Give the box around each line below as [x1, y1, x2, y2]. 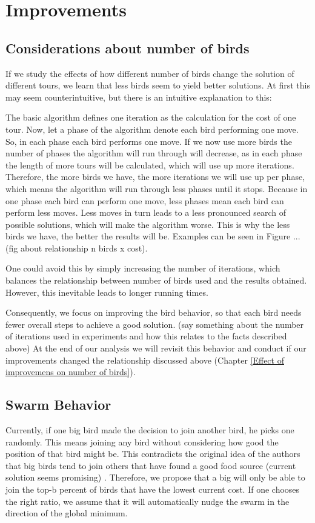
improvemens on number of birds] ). [5, 365, 136, 378]
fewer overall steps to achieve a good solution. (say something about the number [5, 318, 304, 330]
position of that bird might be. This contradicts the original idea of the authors [5, 447, 300, 460]
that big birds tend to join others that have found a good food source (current [5, 459, 296, 471]
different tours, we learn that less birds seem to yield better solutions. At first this [5, 79, 310, 92]
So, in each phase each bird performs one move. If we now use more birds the [5, 135, 292, 147]
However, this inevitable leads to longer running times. [5, 285, 208, 298]
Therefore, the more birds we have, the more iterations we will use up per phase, [5, 170, 305, 183]
